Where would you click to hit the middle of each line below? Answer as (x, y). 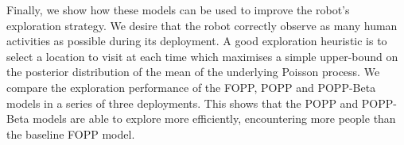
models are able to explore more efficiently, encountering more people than (214, 118)
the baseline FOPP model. (71, 134)
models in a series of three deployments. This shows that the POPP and (183, 103)
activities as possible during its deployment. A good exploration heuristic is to (197, 41)
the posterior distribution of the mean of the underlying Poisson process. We (193, 72)
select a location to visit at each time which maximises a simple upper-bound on (202, 56)
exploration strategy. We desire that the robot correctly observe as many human (202, 25)
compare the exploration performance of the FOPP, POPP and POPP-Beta (191, 87)
